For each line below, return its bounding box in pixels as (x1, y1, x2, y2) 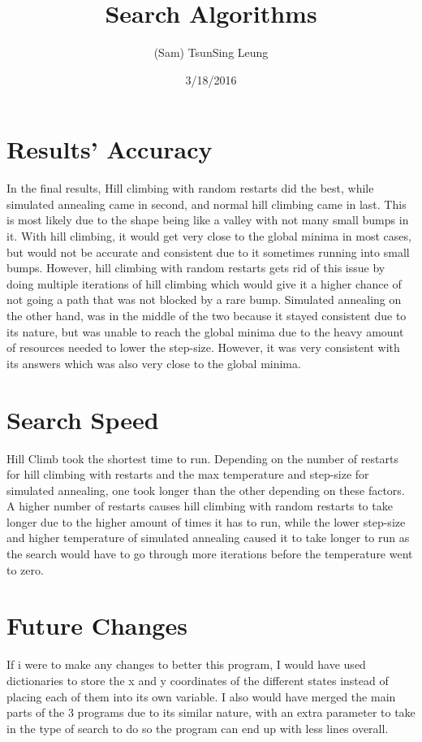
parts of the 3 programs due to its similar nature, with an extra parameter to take (6, 704, 416, 721)
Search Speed (6, 402, 159, 436)
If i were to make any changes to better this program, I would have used (6, 656, 366, 673)
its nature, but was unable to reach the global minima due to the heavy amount (6, 323, 404, 340)
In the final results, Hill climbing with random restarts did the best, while (6, 180, 374, 197)
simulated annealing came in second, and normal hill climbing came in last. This (6, 195, 407, 212)
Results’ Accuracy (6, 132, 213, 166)
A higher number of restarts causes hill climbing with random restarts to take (6, 497, 393, 514)
